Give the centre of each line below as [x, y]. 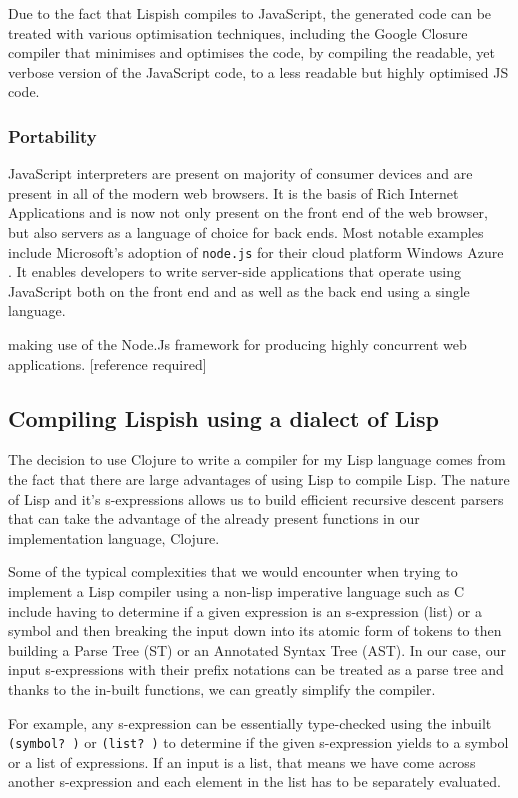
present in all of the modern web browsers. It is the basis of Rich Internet [233, 192]
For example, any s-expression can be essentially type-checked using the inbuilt [250, 722]
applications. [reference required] [107, 363]
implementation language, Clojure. [114, 537]
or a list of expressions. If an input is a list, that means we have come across [242, 761]
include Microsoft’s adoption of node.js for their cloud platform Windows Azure [256, 251]
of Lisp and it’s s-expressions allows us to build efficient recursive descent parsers [256, 498]
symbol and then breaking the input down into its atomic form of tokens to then [255, 630]
